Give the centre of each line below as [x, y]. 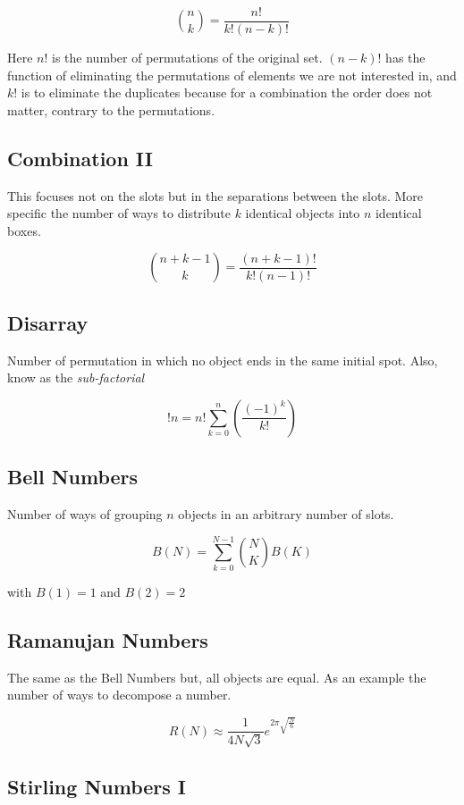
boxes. [24, 230]
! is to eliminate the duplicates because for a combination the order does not [223, 92]
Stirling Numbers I [97, 786]
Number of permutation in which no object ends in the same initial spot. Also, [223, 360]
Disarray [48, 322]
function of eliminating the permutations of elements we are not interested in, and [232, 75]
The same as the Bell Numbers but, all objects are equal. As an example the [217, 677]
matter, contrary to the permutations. [111, 109]
